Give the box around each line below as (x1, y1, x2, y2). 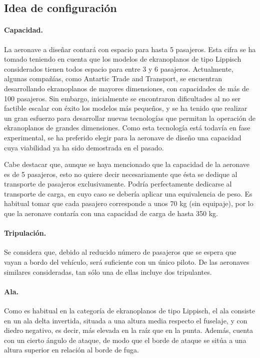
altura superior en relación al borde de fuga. (4, 344, 139, 355)
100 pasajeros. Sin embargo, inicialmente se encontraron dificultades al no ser (4, 93, 241, 103)
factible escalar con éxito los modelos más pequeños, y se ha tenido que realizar (4, 103, 247, 113)
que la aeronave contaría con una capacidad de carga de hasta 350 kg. (4, 208, 218, 219)
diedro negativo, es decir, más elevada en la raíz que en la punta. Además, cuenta (4, 325, 253, 335)
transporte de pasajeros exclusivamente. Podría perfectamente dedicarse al (4, 178, 232, 189)
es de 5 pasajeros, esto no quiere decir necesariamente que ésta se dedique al (4, 168, 237, 179)
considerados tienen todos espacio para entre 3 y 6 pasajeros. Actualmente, (4, 63, 233, 74)
